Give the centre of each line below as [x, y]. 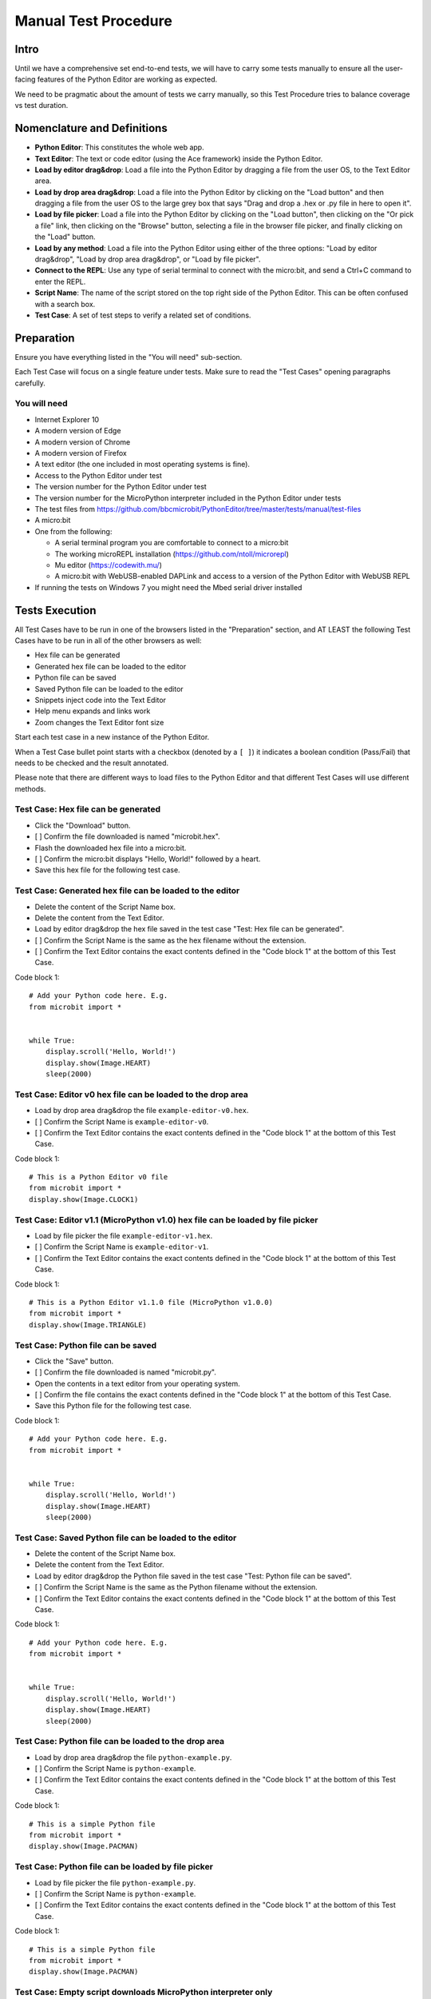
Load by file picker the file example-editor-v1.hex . [124, 1236]
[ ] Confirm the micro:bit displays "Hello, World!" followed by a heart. [148, 859]
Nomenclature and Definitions [91, 128]
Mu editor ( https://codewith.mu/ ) [109, 565]
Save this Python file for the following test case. [113, 1406]
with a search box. [65, 304]
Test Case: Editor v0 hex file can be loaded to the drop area [132, 1094]
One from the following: [73, 531]
